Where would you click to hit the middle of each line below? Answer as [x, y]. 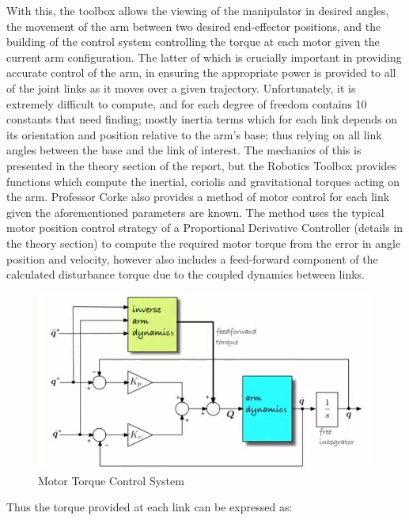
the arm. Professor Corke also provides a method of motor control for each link [198, 197]
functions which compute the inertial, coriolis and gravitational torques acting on [203, 181]
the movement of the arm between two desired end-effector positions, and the [194, 26]
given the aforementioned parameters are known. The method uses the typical [195, 212]
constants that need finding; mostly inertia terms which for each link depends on [202, 119]
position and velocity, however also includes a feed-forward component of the [192, 258]
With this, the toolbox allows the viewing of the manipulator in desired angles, [198, 10]
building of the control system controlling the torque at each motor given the [193, 42]
